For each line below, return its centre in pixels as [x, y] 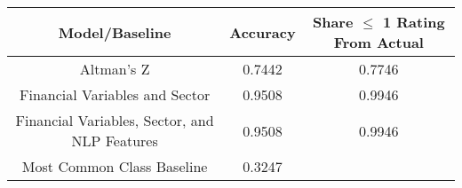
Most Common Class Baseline [115, 166]
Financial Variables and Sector [115, 94]
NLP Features [115, 141]
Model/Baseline [115, 32]
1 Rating [414, 22]
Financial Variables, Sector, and [115, 120]
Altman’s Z [115, 69]
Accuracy [263, 32]
